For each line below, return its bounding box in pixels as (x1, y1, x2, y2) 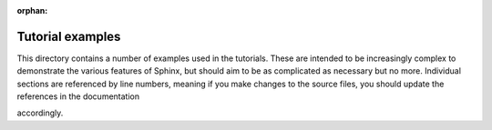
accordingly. (16, 107, 64, 118)
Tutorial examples (16, 28, 121, 45)
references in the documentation (16, 91, 140, 102)
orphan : (16, 5, 48, 15)
